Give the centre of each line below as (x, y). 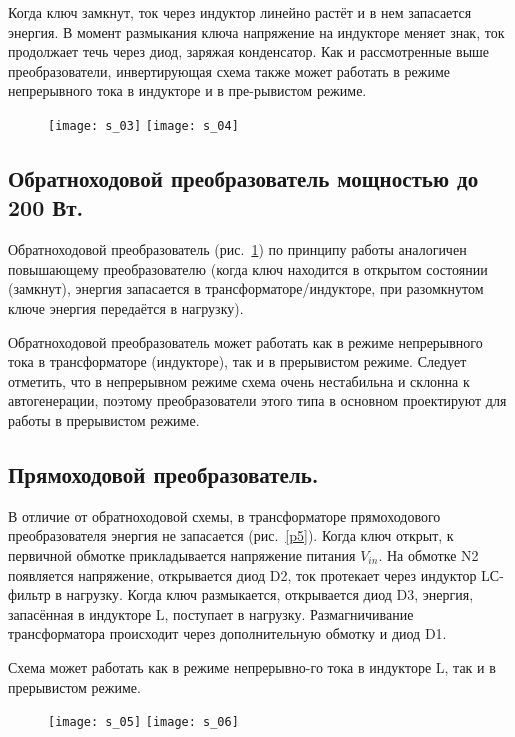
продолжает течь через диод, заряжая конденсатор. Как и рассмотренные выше (249, 51)
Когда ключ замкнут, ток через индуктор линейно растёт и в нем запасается (240, 12)
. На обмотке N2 (428, 554)
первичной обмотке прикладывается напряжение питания (182, 554)
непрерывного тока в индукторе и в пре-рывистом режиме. (187, 90)
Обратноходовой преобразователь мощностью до (243, 178)
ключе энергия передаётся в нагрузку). (126, 308)
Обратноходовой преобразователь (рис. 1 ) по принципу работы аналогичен (237, 249)
